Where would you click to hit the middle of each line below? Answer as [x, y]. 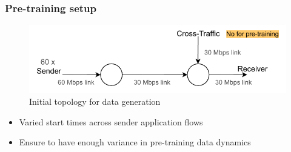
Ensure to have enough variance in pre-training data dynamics [135, 142]
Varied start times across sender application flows [111, 121]
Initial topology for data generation [95, 101]
